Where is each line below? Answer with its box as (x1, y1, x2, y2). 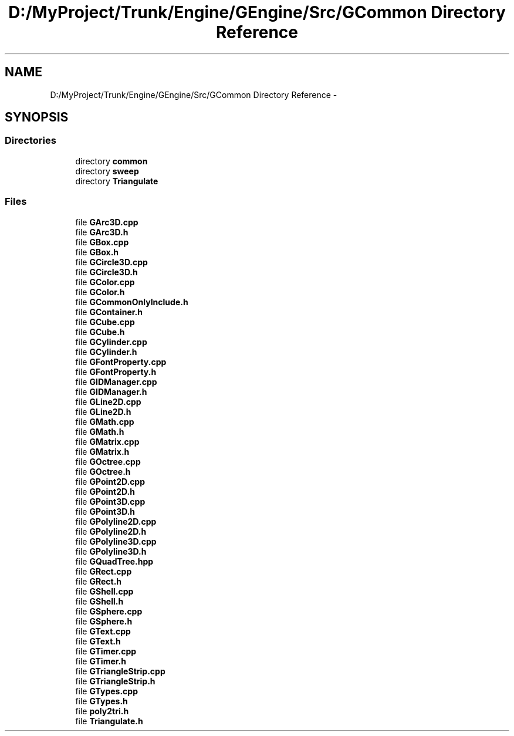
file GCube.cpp (75, 316, 135, 327)
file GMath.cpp (75, 416, 134, 427)
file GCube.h (75, 326, 125, 337)
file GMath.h (75, 426, 124, 437)
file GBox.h (75, 247, 119, 257)
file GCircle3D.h (75, 266, 138, 277)
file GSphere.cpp (75, 606, 143, 616)
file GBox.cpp (75, 237, 129, 247)
